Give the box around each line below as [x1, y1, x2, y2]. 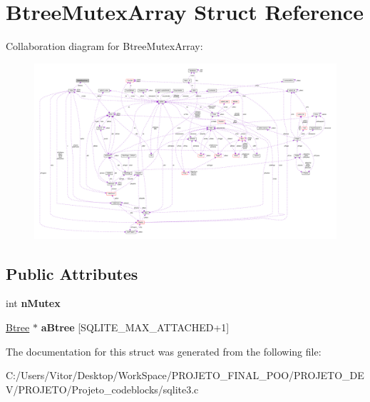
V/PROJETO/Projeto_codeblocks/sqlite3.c [6, 381, 199, 396]
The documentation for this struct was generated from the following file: [6, 343, 322, 358]
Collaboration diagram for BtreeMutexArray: [6, 39, 203, 54]
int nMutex [6, 296, 61, 311]
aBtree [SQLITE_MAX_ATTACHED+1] [41, 320, 230, 335]
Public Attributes [6, 262, 138, 284]
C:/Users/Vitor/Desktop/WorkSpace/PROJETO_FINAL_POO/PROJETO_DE [6, 368, 364, 383]
